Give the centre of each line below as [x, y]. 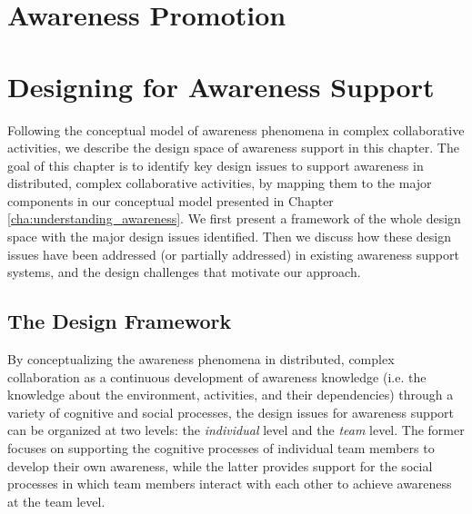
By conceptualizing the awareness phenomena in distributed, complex [201, 359]
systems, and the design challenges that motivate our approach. [184, 272]
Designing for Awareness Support [221, 86]
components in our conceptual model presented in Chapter [171, 200]
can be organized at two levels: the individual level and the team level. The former [236, 430]
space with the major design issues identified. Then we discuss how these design [230, 237]
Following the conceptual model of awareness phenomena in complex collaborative [236, 129]
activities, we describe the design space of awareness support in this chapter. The [233, 148]
